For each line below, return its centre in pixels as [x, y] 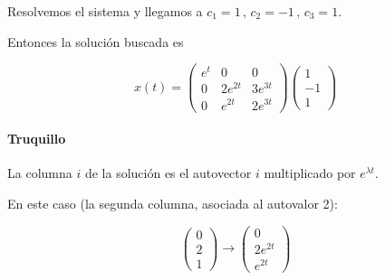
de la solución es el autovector [168, 173]
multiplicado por [310, 173]
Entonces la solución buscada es [96, 41]
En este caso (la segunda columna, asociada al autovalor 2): [173, 203]
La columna [40, 173]
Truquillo [37, 139]
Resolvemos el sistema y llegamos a [105, 11]
